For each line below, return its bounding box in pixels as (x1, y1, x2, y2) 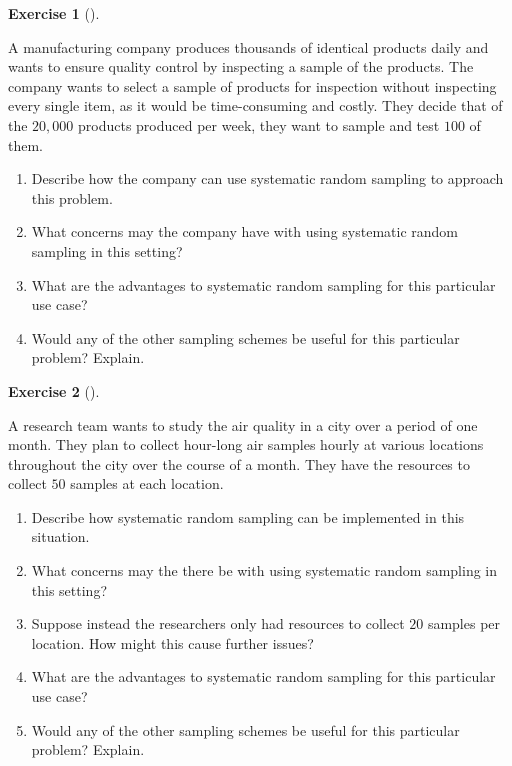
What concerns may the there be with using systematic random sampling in (31, 560, 498, 581)
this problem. (31, 187, 113, 208)
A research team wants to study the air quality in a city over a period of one (8, 414, 478, 435)
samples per (427, 613, 501, 634)
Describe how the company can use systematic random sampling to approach (31, 168, 504, 189)
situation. (31, 526, 90, 547)
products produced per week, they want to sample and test (78, 114, 440, 135)
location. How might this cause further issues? (31, 632, 314, 653)
